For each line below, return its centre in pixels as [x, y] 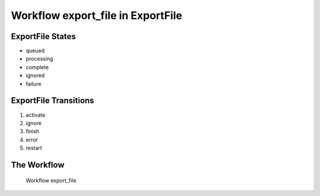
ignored [35, 75]
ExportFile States [44, 36]
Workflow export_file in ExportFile [97, 15]
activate [36, 115]
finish [33, 131]
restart [34, 148]
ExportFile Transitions [52, 101]
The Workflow [38, 165]
